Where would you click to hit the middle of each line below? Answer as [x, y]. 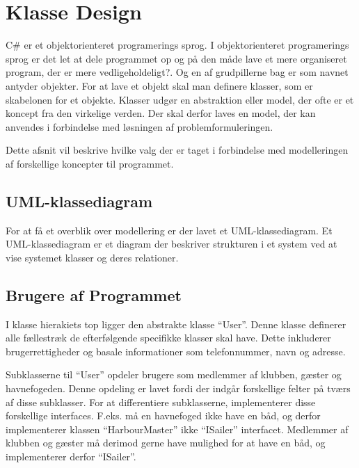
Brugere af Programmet [94, 294]
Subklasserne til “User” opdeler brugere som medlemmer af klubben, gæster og [174, 374]
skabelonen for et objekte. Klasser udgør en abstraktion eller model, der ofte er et [180, 99]
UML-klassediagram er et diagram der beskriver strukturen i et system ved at [171, 244]
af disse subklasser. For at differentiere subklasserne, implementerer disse [161, 402]
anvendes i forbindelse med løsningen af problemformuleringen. [139, 126]
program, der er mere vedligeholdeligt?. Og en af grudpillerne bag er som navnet [177, 72]
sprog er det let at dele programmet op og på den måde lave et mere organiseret [176, 58]
